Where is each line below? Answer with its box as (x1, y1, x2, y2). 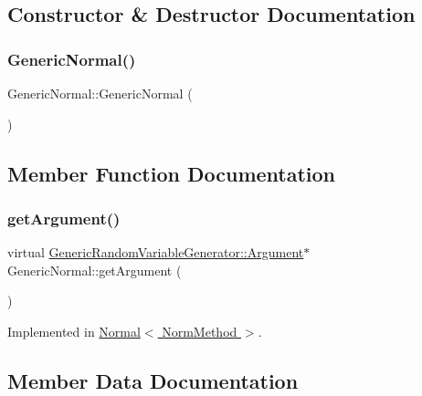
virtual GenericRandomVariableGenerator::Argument (7, 243, 304, 262)
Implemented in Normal (7, 321, 141, 340)
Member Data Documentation (7, 366, 299, 394)
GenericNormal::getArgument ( (7, 260, 182, 279)
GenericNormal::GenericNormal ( (7, 84, 193, 102)
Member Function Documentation (7, 159, 336, 187)
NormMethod (162, 321, 237, 340)
